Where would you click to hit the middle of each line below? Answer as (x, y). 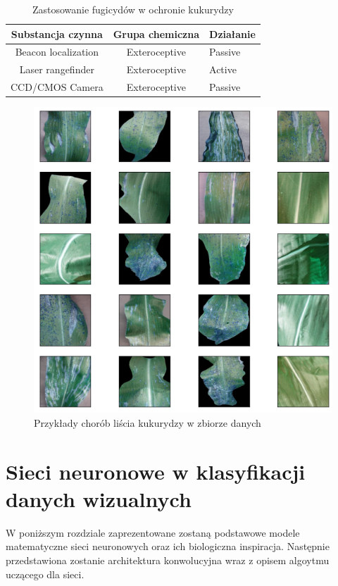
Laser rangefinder (57, 69)
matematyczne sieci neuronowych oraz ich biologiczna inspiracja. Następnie (168, 546)
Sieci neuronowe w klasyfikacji (156, 471)
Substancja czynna (57, 33)
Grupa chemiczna (156, 33)
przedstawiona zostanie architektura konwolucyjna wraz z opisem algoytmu (168, 560)
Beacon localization (57, 52)
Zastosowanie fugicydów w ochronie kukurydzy (133, 9)
